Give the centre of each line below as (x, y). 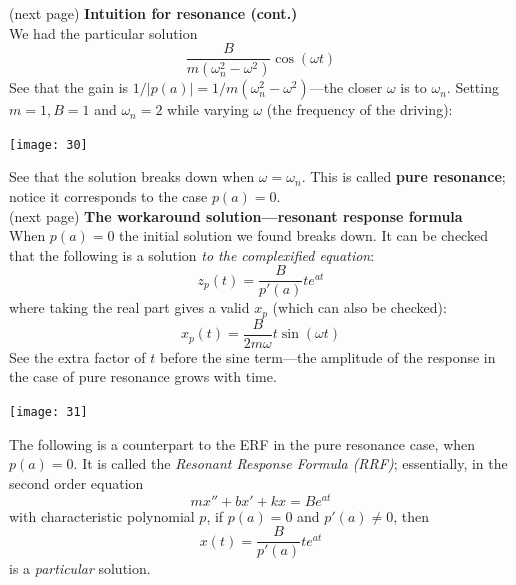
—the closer (346, 87)
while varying (208, 109)
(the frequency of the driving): (359, 109)
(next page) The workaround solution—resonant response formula (236, 215)
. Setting (472, 87)
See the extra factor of (77, 356)
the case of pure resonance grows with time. (143, 376)
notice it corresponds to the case (108, 195)
